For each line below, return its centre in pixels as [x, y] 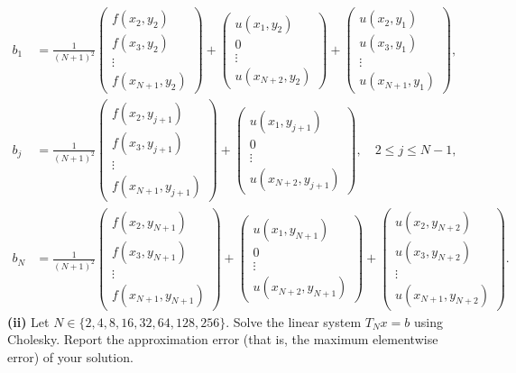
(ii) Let [28, 321]
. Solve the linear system [294, 321]
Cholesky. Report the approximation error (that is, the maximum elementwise [223, 339]
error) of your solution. [70, 356]
